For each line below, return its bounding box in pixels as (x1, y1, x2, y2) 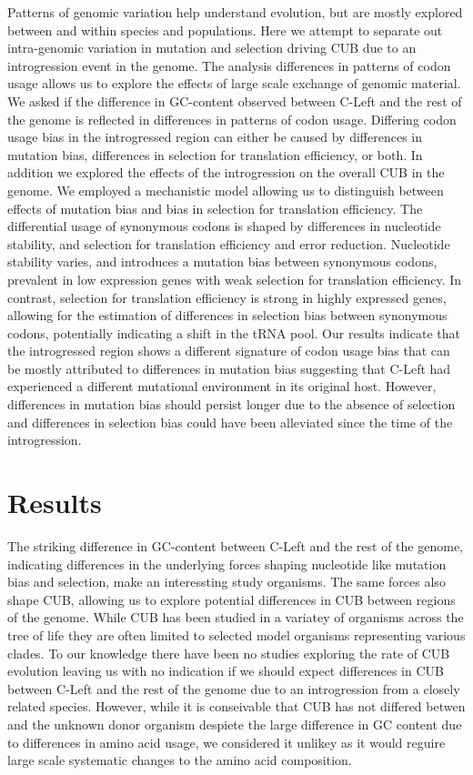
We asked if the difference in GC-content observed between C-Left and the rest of (7, 91, 462, 110)
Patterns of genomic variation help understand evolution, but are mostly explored (7, 3, 463, 21)
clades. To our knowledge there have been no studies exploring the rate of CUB (7, 643, 450, 662)
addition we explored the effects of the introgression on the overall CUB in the (7, 163, 445, 182)
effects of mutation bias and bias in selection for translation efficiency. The (7, 198, 423, 217)
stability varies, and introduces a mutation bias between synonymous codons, (7, 252, 438, 271)
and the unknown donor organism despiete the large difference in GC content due (7, 714, 462, 733)
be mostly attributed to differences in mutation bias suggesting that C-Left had (7, 358, 451, 377)
